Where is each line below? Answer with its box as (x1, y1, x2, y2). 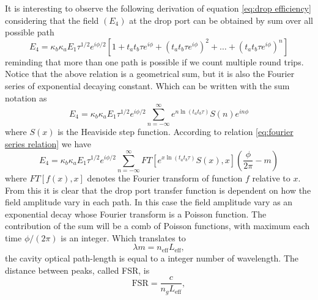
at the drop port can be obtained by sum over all (129, 13, 314, 26)
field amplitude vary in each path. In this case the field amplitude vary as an (5, 196, 293, 208)
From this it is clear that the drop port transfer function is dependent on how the (5, 183, 311, 196)
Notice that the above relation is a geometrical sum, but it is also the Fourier (5, 67, 295, 80)
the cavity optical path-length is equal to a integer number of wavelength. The (5, 251, 299, 264)
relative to (252, 171, 290, 184)
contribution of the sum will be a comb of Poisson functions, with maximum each (5, 219, 310, 232)
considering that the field (5, 13, 99, 26)
